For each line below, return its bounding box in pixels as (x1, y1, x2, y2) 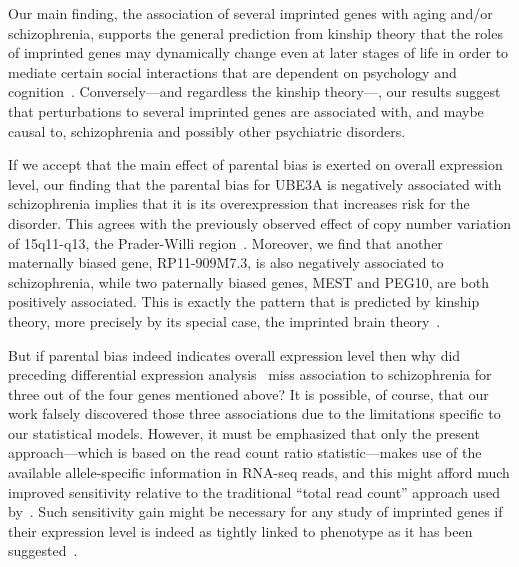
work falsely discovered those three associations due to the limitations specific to (8, 403, 501, 424)
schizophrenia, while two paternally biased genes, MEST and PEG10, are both (8, 271, 489, 292)
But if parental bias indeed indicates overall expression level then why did (8, 344, 461, 365)
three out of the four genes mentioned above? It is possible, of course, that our (8, 383, 489, 404)
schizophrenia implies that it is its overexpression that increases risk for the (8, 193, 470, 214)
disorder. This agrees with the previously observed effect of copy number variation (8, 212, 512, 233)
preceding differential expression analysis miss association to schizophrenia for (8, 364, 492, 385)
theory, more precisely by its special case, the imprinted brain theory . (8, 310, 441, 331)
